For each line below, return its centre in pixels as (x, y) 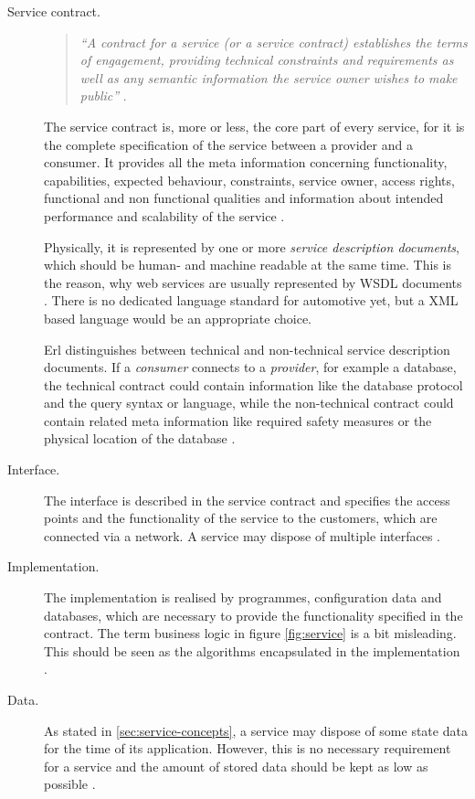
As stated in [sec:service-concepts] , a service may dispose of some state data (256, 730)
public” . (103, 96)
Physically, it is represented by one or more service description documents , (252, 246)
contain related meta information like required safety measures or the (238, 420)
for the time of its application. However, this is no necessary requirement (248, 748)
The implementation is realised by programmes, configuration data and (243, 597)
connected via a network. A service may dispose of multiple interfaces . (242, 535)
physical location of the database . (140, 438)
